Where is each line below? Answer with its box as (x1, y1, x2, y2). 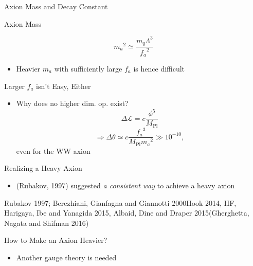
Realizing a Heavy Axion (4, 163, 82, 173)
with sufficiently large (54, 63, 122, 74)
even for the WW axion (16, 145, 91, 156)
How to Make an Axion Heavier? (4, 235, 107, 245)
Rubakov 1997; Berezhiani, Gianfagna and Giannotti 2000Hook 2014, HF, (4, 197, 237, 208)
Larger (4, 80, 25, 91)
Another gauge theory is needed (16, 252, 117, 262)
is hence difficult (133, 63, 185, 74)
